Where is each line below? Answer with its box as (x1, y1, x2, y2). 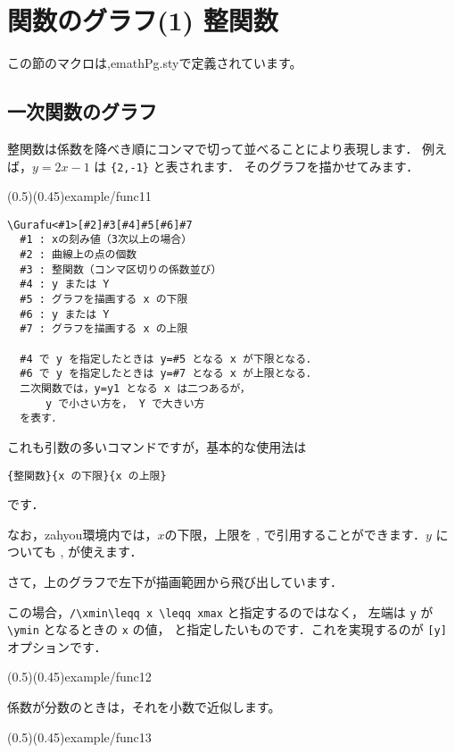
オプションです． (7, 637, 107, 656)
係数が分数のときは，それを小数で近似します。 (7, 698, 281, 716)
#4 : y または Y (20, 278, 110, 291)
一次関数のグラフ (7, 97, 157, 125)
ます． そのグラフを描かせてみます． (203, 156, 419, 175)
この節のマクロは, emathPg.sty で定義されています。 (7, 54, 302, 72)
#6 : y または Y (20, 307, 110, 321)
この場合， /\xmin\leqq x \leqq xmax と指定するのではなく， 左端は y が (7, 602, 434, 621)
